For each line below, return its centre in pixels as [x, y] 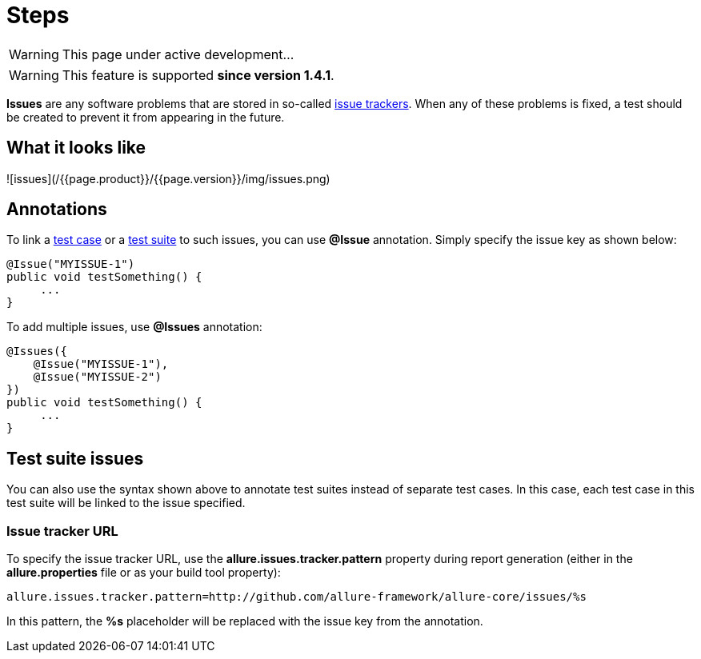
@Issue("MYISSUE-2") [97, 377]
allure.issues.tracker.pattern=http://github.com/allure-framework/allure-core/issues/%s [296, 597]
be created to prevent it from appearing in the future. [146, 117]
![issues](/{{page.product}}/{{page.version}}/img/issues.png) [168, 178]
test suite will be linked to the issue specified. [126, 503]
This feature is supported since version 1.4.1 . [198, 75]
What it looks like [76, 148]
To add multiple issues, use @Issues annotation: [134, 327]
